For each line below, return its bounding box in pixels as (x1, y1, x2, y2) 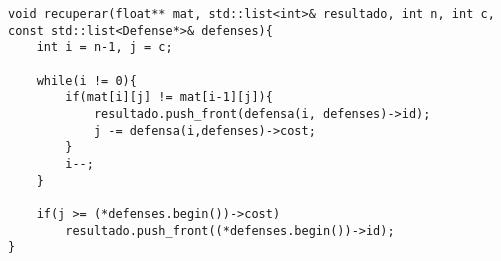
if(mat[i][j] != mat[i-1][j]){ (65, 90, 273, 105)
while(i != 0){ (36, 73, 137, 88)
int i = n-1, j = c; (36, 40, 173, 55)
